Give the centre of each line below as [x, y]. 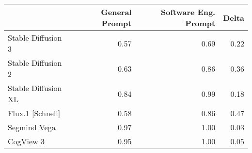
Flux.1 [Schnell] [34, 113]
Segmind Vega [32, 127]
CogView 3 [26, 141]
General [116, 12]
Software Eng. [188, 12]
